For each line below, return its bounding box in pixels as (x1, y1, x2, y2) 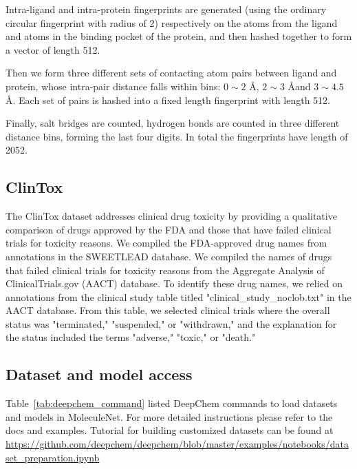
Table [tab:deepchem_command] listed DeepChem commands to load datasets (6, 396, 338, 410)
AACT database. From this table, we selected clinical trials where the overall (6, 303, 330, 317)
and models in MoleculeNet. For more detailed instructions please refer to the (6, 409, 333, 424)
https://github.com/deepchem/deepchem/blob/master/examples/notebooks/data (6, 437, 349, 451)
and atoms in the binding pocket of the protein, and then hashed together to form (6, 29, 352, 43)
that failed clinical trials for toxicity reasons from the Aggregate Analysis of (6, 262, 325, 277)
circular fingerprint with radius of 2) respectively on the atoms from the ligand (6, 15, 338, 30)
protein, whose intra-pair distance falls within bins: (6, 79, 221, 93)
